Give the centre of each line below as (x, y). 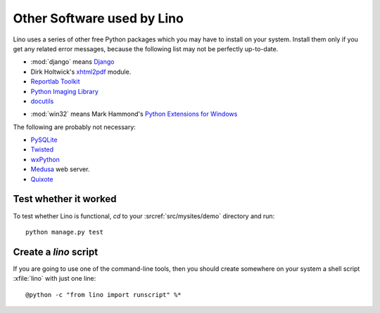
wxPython (45, 159)
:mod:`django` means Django (72, 62)
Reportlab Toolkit (55, 81)
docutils (42, 101)
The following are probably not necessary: (75, 127)
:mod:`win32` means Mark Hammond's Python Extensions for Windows (134, 114)
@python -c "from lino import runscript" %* (104, 294)
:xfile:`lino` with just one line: (55, 279)
